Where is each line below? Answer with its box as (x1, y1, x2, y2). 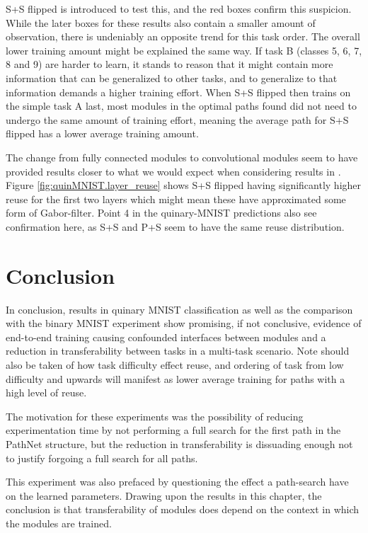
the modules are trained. (6, 515, 112, 530)
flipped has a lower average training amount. (6, 126, 199, 141)
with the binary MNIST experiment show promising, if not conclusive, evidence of (6, 316, 362, 331)
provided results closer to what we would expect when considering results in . (6, 164, 341, 178)
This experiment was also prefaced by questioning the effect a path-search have (6, 474, 349, 489)
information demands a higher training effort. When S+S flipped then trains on (6, 84, 351, 99)
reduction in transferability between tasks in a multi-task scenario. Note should (6, 343, 350, 358)
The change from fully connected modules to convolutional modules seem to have (6, 149, 358, 164)
